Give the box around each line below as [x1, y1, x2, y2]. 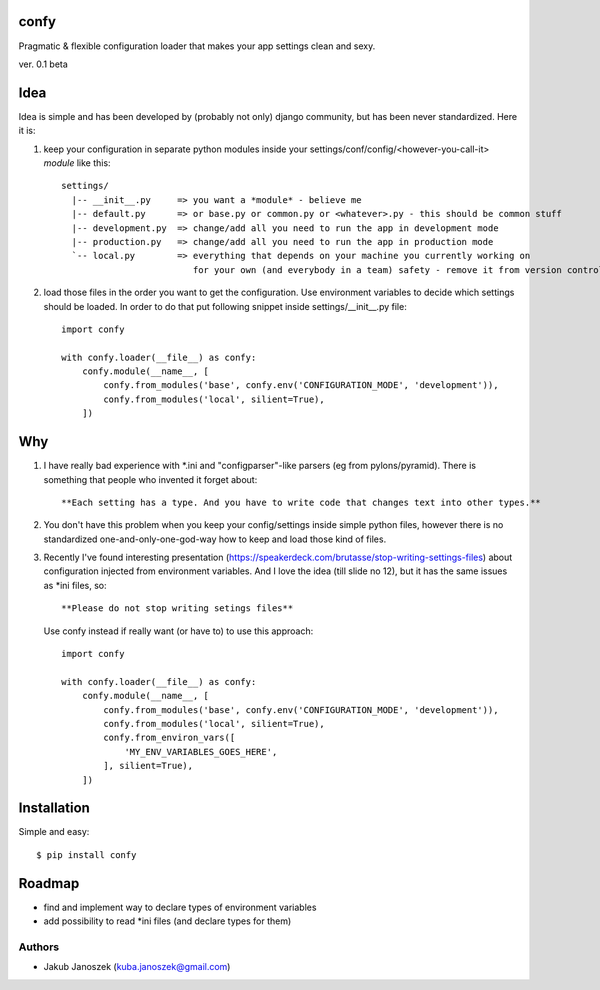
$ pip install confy [36, 849, 137, 860]
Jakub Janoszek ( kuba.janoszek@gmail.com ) [43, 961, 231, 973]
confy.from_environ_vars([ [103, 732, 236, 744]
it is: [18, 125, 36, 137]
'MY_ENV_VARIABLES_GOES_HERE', [124, 746, 278, 757]
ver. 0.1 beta [18, 58, 69, 70]
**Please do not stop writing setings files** [61, 603, 294, 614]
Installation [18, 800, 90, 817]
